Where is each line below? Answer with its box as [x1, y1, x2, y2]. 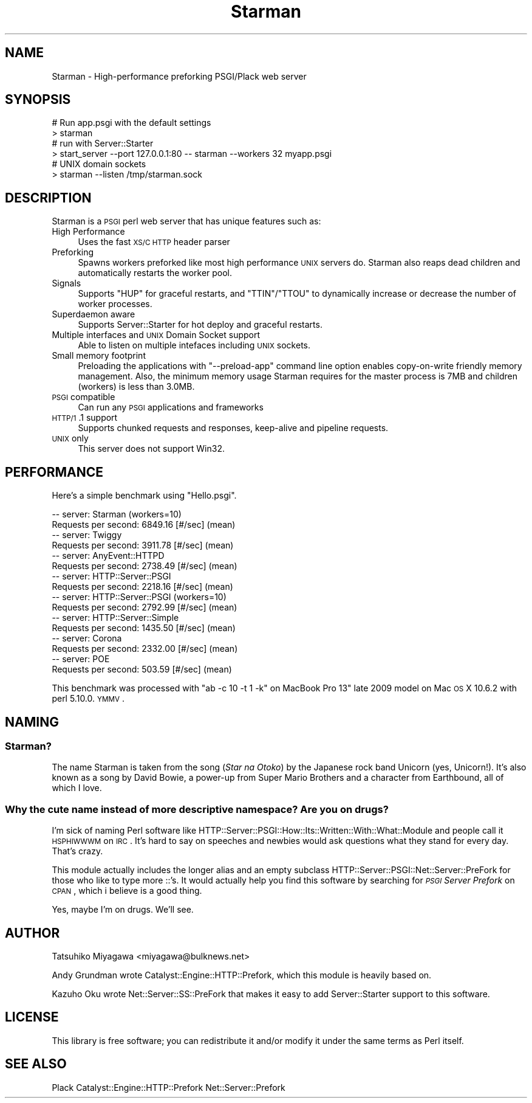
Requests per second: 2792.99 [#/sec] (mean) [52, 602, 237, 613]
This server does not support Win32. [78, 443, 225, 454]
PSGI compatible [52, 392, 115, 403]
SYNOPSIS [5, 92, 71, 108]
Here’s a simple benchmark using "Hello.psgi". [52, 490, 237, 501]
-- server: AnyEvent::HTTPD [52, 550, 165, 561]
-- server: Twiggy [52, 530, 122, 541]
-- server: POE [52, 654, 110, 665]
